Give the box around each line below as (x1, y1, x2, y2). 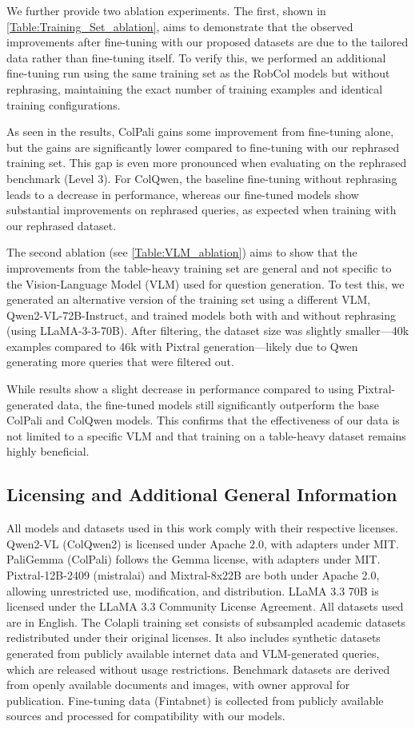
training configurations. (6, 96, 121, 113)
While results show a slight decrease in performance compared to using (6, 380, 354, 397)
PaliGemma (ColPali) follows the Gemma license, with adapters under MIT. (6, 551, 381, 568)
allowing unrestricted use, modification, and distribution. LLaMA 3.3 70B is (6, 582, 379, 599)
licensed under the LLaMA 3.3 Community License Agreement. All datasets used (6, 598, 404, 615)
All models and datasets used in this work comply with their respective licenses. (6, 520, 398, 536)
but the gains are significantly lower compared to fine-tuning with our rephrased (6, 138, 400, 155)
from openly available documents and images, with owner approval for (6, 676, 350, 693)
